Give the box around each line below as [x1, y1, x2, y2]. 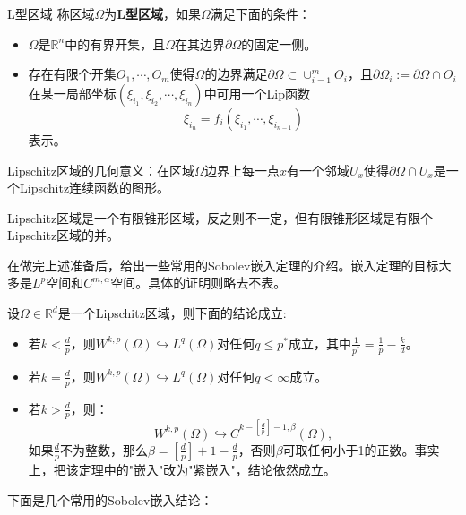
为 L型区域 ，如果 [104, 4, 201, 22]
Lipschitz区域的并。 [7, 226, 120, 245]
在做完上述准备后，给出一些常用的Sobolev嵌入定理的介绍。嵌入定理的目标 [7, 255, 439, 274]
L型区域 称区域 [7, 4, 95, 22]
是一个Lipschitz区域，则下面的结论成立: [57, 304, 287, 322]
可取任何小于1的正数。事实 [282, 440, 440, 459]
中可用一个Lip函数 [203, 83, 311, 102]
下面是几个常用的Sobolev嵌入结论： [7, 490, 213, 509]
